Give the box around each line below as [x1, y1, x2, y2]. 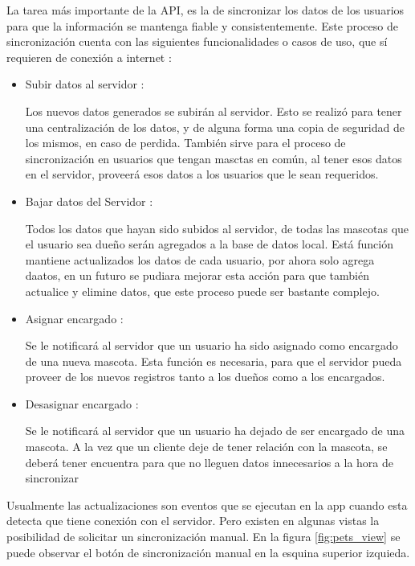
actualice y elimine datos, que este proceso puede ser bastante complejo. [25, 282, 380, 299]
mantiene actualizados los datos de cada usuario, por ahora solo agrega [25, 251, 375, 268]
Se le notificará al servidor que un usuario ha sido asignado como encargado [25, 337, 398, 354]
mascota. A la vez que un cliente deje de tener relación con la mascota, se [25, 438, 388, 455]
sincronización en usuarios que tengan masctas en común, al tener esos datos [25, 150, 402, 166]
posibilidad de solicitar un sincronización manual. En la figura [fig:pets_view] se [6, 528, 401, 545]
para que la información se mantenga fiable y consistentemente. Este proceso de [6, 17, 398, 34]
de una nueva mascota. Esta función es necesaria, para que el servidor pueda [25, 352, 402, 369]
